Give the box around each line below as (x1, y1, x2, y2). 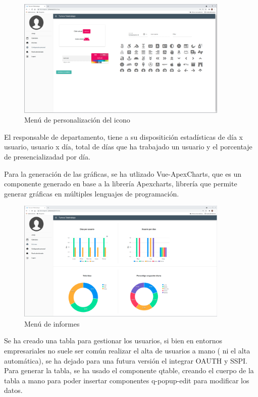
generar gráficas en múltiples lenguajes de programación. (4, 188, 179, 198)
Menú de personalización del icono (24, 114, 130, 125)
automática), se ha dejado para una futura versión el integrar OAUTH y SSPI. (4, 355, 248, 366)
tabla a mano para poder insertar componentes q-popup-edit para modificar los (4, 375, 249, 385)
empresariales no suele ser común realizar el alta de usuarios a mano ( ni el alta (4, 345, 250, 355)
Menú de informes (24, 318, 80, 329)
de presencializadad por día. (4, 151, 90, 162)
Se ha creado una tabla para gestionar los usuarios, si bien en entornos (4, 335, 222, 346)
